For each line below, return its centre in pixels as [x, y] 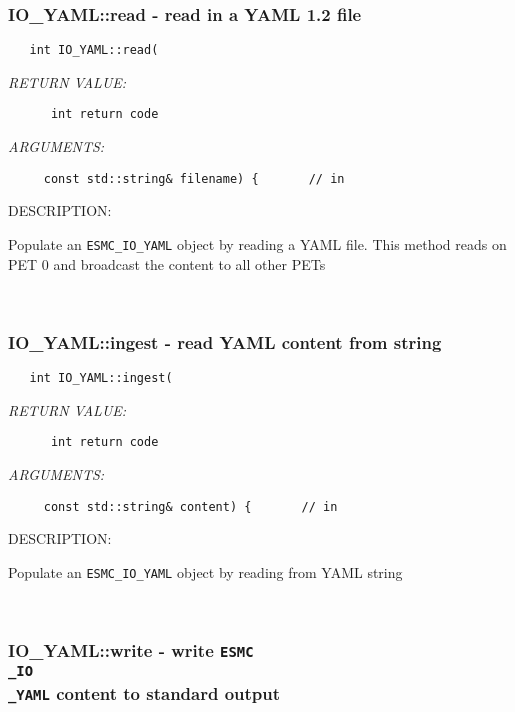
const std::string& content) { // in [190, 506]
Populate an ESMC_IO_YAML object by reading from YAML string [205, 571]
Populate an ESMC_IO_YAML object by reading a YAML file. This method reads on [257, 243]
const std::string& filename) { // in [194, 178]
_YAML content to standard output [144, 692]
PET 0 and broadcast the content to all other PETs [167, 263]
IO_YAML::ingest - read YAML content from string [225, 341]
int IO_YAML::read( [94, 50]
